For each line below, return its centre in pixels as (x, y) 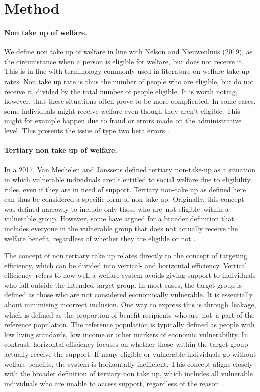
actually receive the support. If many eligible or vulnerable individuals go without (130, 354)
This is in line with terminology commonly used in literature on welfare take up (127, 71)
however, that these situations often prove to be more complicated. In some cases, (130, 101)
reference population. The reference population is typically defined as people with (129, 324)
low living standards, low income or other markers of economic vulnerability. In (126, 334)
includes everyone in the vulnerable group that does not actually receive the (121, 228)
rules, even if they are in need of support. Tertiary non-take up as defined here (125, 189)
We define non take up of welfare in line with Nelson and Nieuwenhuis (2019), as (128, 52)
